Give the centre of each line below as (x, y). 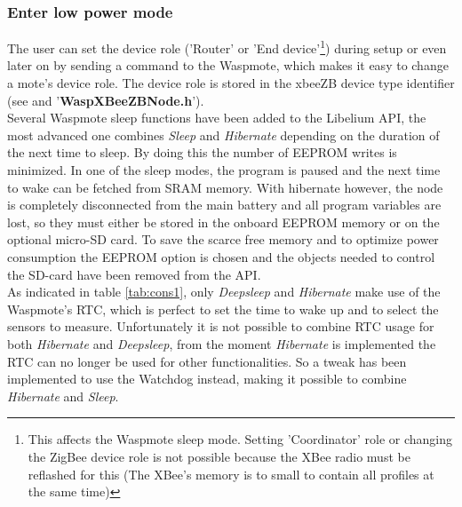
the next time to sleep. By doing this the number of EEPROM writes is (202, 152)
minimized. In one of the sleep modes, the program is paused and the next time (224, 170)
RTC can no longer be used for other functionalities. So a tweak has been (207, 361)
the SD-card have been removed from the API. (134, 274)
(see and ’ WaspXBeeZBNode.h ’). (106, 100)
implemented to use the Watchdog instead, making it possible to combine (207, 379)
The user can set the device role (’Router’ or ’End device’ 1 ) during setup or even (227, 47)
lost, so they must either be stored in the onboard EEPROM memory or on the (223, 222)
